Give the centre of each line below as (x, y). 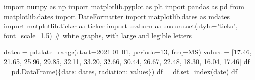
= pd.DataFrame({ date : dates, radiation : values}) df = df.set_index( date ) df (121, 71)
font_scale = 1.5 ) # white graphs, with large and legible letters (98, 35)
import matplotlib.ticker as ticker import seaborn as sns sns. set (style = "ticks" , (121, 26)
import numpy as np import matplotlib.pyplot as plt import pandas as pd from (124, 6)
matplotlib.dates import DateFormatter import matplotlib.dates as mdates (117, 16)
